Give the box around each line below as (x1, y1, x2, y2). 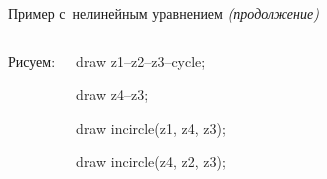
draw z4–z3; (76, 84, 149, 105)
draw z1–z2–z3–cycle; (76, 50, 206, 71)
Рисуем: (8, 50, 56, 71)
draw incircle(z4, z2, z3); (76, 151, 226, 172)
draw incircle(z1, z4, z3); (76, 117, 226, 138)
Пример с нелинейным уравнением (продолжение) (8, 3, 319, 23)
